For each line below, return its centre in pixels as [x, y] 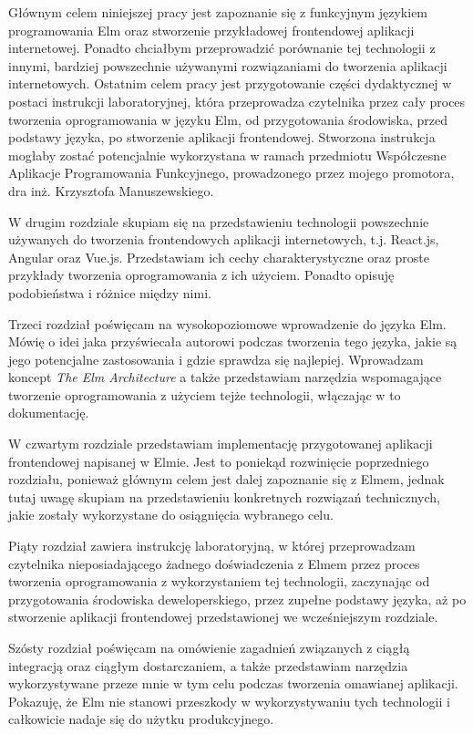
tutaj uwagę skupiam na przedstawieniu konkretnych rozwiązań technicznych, [224, 496]
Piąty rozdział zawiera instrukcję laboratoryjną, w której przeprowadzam [212, 546]
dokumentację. [49, 413]
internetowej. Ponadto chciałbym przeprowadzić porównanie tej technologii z [222, 48]
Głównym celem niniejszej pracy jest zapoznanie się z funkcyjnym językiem [218, 12]
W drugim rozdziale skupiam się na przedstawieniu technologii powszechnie [219, 221]
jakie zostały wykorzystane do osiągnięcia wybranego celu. [171, 515]
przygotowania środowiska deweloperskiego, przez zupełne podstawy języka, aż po [237, 599]
